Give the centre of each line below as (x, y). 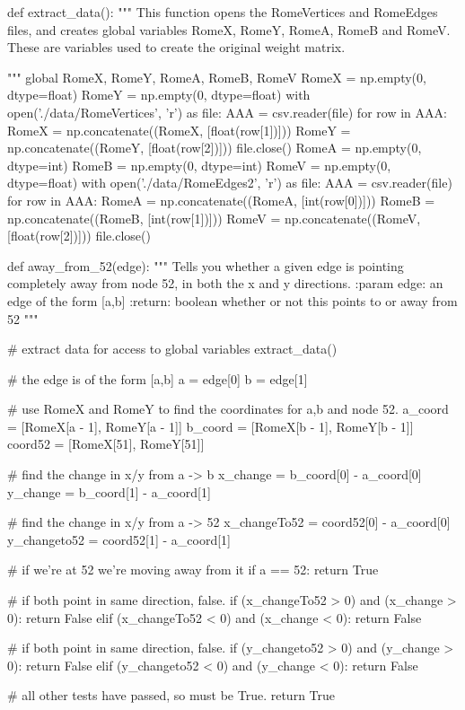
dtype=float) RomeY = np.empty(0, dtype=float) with (159, 95)
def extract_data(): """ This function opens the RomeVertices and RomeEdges (223, 12)
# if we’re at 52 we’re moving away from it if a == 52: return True (193, 570)
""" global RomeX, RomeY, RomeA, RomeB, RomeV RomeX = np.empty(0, (217, 77)
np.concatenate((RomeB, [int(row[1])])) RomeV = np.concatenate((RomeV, (214, 218)
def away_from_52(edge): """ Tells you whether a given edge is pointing (206, 265)
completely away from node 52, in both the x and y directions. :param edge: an (225, 283)
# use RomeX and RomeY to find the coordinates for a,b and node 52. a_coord (228, 409)
